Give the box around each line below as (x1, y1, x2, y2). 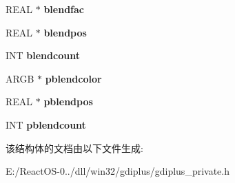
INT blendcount (6, 48, 80, 63)
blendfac (43, 2, 84, 16)
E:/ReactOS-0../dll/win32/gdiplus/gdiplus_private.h (6, 164, 229, 178)
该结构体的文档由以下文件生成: (6, 140, 143, 155)
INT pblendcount (6, 117, 86, 131)
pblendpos (43, 94, 93, 109)
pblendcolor (45, 71, 102, 85)
